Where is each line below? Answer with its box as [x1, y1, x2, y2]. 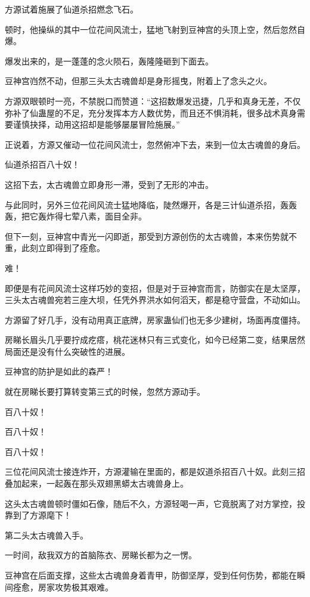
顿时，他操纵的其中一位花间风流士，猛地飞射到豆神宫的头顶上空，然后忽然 [5, 23, 297, 35]
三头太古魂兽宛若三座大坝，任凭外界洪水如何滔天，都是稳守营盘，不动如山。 [5, 293, 305, 306]
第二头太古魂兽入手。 [5, 528, 88, 541]
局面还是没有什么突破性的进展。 [5, 345, 130, 357]
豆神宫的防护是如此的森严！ [5, 365, 113, 378]
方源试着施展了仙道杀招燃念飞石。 [5, 3, 138, 15]
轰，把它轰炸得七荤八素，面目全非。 [5, 210, 147, 222]
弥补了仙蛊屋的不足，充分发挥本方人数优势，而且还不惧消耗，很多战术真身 [5, 106, 297, 119]
